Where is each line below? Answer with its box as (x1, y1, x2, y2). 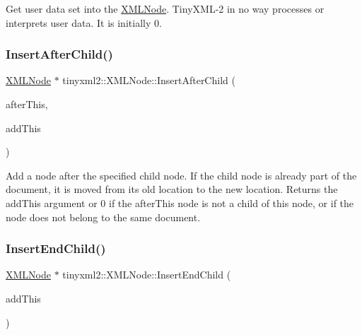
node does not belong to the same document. (6, 209, 201, 224)
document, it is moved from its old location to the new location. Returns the (6, 182, 338, 196)
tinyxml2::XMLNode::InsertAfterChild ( (62, 73, 235, 88)
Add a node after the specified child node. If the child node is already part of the (6, 167, 357, 182)
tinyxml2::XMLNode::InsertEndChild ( (62, 267, 231, 282)
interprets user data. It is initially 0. (6, 15, 162, 30)
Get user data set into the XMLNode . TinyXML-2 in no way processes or (6, 1, 325, 16)
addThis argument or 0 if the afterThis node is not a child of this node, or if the (6, 195, 354, 210)
